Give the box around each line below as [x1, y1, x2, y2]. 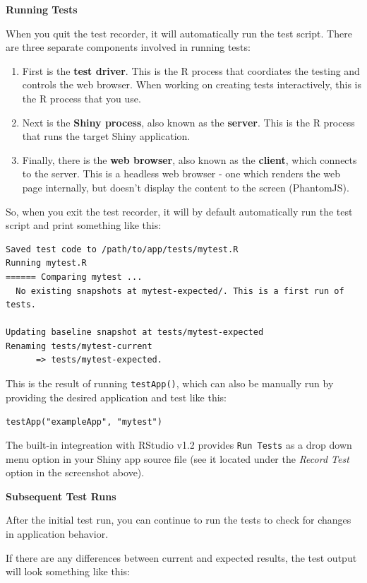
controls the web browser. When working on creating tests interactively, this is [22, 77, 361, 92]
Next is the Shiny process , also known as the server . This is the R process [22, 114, 355, 129]
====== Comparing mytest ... [6, 271, 143, 282]
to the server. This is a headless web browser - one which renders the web [22, 166, 341, 181]
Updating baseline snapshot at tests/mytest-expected [6, 327, 264, 338]
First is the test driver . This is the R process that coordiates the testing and [22, 63, 360, 78]
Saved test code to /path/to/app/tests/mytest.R [6, 244, 239, 254]
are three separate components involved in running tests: [6, 40, 251, 54]
